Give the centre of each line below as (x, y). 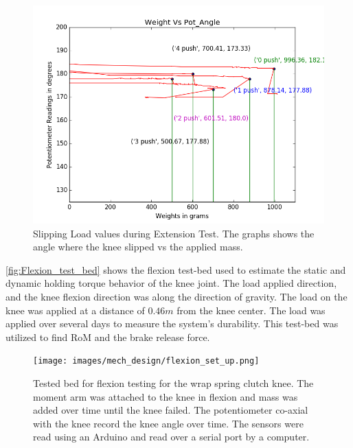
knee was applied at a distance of (75, 310)
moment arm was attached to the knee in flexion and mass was (166, 396)
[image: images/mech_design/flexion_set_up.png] (146, 361)
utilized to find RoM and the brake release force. (108, 337)
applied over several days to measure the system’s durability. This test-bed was (172, 323)
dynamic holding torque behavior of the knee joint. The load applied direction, (171, 283)
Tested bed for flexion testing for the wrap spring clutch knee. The (173, 383)
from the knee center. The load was (251, 310)
